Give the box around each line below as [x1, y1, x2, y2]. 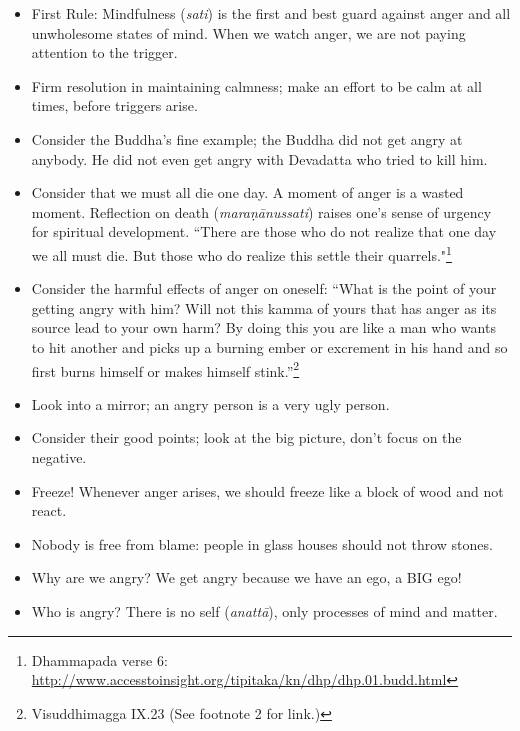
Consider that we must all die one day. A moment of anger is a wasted [31, 182, 464, 203]
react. [31, 500, 67, 521]
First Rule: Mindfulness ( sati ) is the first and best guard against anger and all [31, 3, 511, 23]
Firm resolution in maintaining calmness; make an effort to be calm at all [31, 75, 482, 96]
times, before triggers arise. [31, 95, 198, 116]
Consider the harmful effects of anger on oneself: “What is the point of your [31, 278, 497, 299]
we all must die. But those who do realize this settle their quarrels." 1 [31, 241, 452, 265]
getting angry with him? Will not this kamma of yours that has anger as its [31, 297, 497, 318]
